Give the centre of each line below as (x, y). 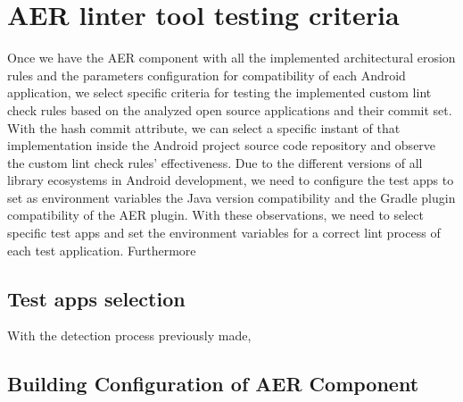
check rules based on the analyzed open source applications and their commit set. (230, 109)
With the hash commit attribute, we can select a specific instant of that (204, 127)
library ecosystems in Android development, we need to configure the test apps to (231, 180)
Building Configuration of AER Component (213, 384)
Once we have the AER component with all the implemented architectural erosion (231, 58)
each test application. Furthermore (102, 250)
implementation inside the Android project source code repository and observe (222, 145)
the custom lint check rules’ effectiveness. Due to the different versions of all (215, 162)
